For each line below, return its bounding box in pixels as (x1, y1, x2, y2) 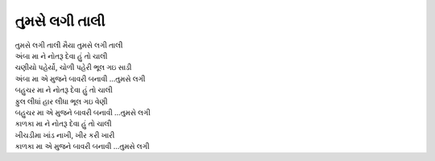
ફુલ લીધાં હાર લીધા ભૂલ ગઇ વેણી (14, 97, 108, 106)
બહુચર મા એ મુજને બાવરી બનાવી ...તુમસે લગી (14, 107, 151, 117)
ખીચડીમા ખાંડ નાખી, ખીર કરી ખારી (14, 130, 115, 140)
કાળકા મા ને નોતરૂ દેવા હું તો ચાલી (14, 119, 112, 129)
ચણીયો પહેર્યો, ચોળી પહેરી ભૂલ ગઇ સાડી (14, 63, 132, 72)
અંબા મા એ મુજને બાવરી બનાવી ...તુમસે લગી (14, 73, 146, 84)
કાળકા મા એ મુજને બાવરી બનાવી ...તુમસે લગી (14, 142, 150, 151)
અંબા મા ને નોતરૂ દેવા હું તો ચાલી (14, 51, 108, 60)
